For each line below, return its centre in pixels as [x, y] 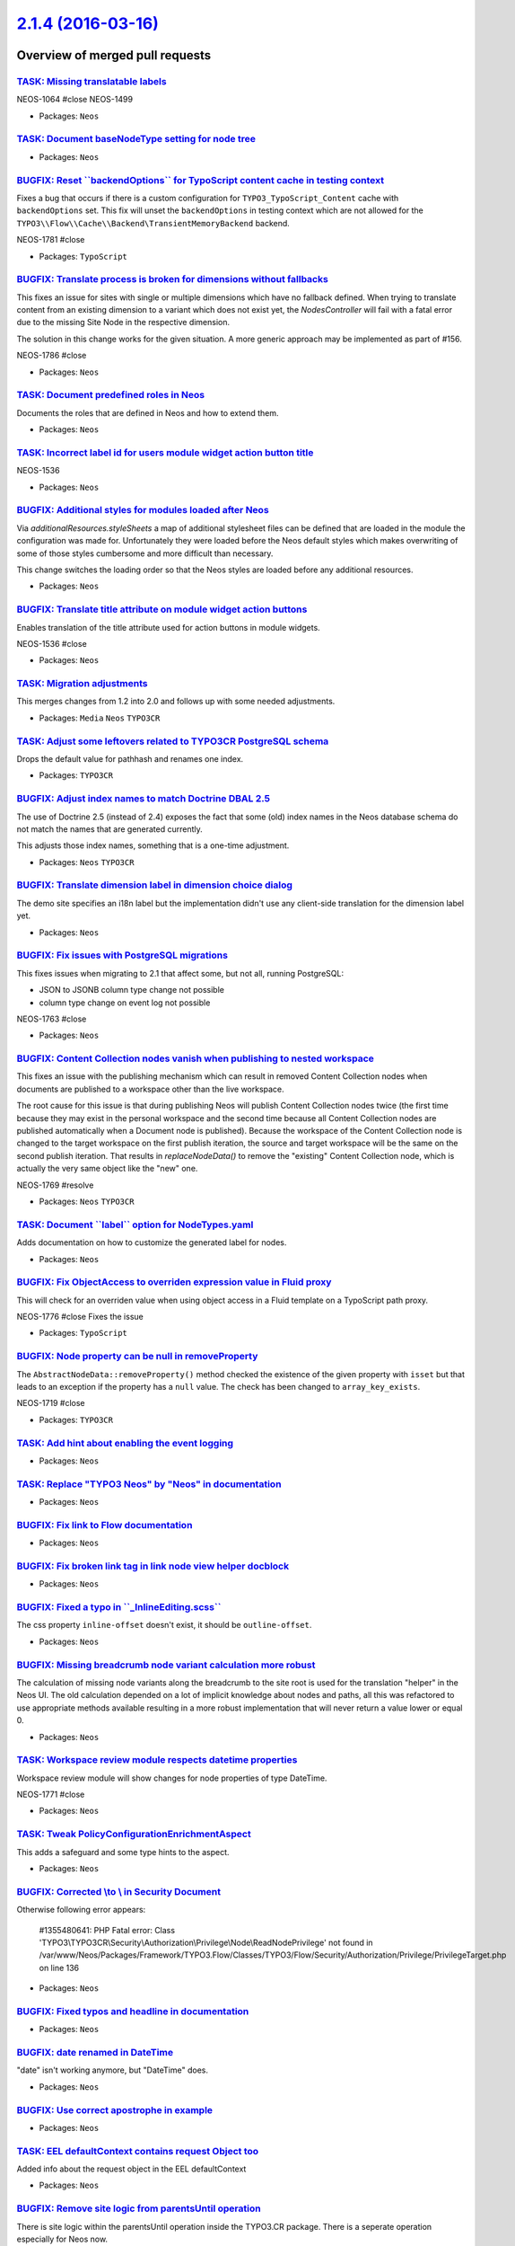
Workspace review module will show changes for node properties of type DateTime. [172, 1778]
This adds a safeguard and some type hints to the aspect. [123, 1852]
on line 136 [59, 1967]
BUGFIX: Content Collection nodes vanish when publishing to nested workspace [195, 1058]
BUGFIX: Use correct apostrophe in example [115, 2109]
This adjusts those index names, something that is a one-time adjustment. [153, 845]
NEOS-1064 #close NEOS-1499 [75, 100]
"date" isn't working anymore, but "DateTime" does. [112, 2070]
